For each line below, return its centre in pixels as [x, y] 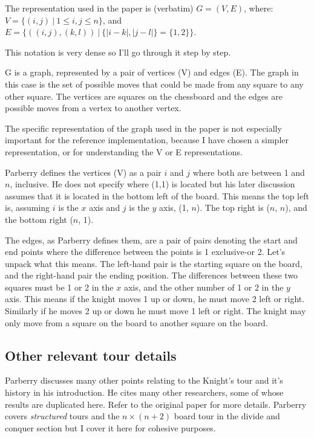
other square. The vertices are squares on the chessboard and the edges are [144, 96]
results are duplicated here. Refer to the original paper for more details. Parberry [156, 404]
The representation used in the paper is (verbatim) [99, 8]
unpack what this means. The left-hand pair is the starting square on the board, [154, 263]
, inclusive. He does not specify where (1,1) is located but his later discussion [152, 184]
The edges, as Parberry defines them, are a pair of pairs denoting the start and [151, 240]
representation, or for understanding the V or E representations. [124, 151]
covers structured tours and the [62, 416]
